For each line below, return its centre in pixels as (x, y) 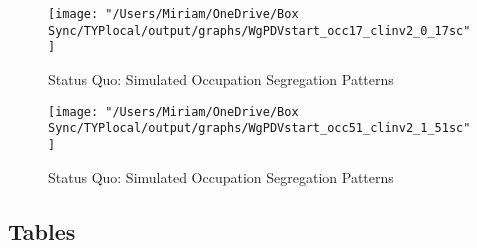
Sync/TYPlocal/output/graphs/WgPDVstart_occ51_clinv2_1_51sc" (259, 128)
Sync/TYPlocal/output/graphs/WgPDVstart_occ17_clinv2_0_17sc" (259, 30)
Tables (42, 230)
